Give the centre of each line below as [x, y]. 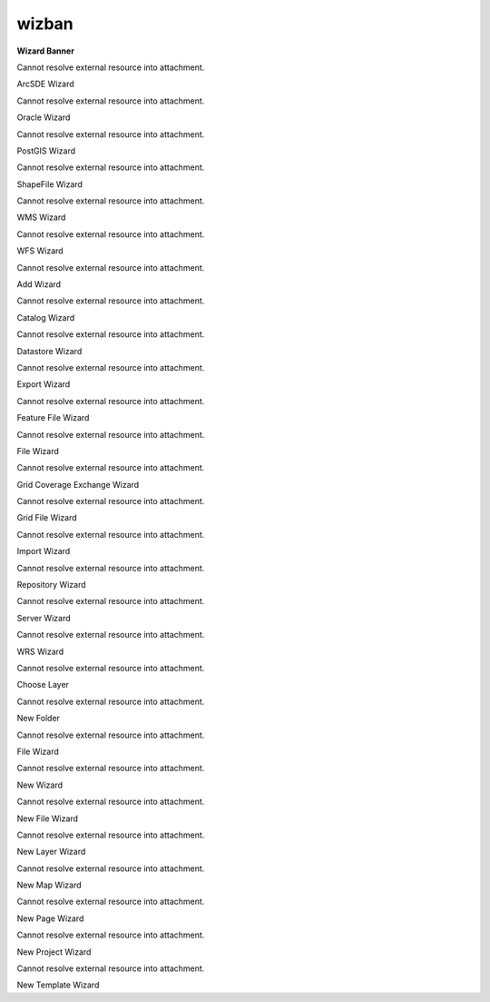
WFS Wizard [40, 251]
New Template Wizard [58, 985]
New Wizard [40, 785]
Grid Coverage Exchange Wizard [78, 484]
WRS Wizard [40, 651]
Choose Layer [43, 685]
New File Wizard [48, 818]
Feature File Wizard [53, 418]
